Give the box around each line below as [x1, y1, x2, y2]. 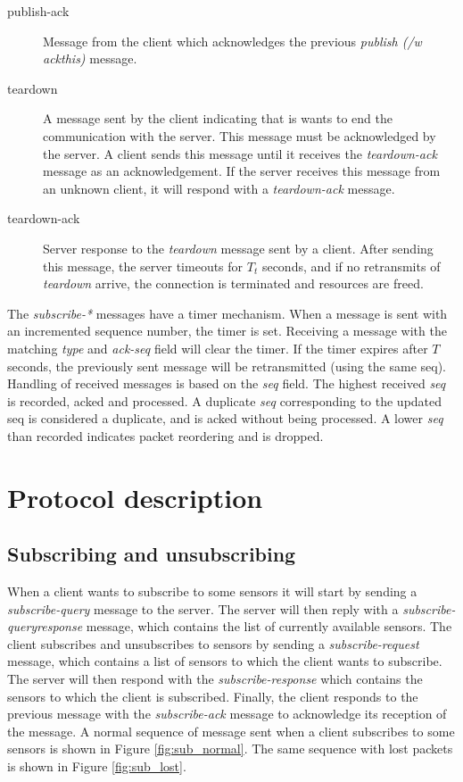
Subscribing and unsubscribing [7, 540, 296, 568]
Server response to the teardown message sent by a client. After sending [43, 238, 434, 257]
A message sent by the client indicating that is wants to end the [43, 109, 393, 128]
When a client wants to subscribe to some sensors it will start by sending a [7, 582, 418, 601]
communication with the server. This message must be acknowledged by [43, 126, 436, 145]
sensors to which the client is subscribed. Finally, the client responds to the [7, 686, 418, 705]
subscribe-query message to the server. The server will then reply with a [7, 599, 399, 618]
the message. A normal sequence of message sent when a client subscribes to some [7, 721, 455, 740]
